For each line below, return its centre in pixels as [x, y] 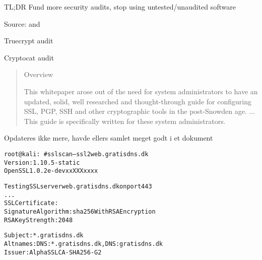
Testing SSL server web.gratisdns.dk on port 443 [78, 186]
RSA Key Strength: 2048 [39, 220]
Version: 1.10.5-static [42, 162]
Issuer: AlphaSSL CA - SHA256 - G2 [53, 252]
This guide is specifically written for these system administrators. [125, 121]
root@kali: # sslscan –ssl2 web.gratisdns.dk [76, 154]
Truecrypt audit [29, 41]
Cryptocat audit [29, 57]
